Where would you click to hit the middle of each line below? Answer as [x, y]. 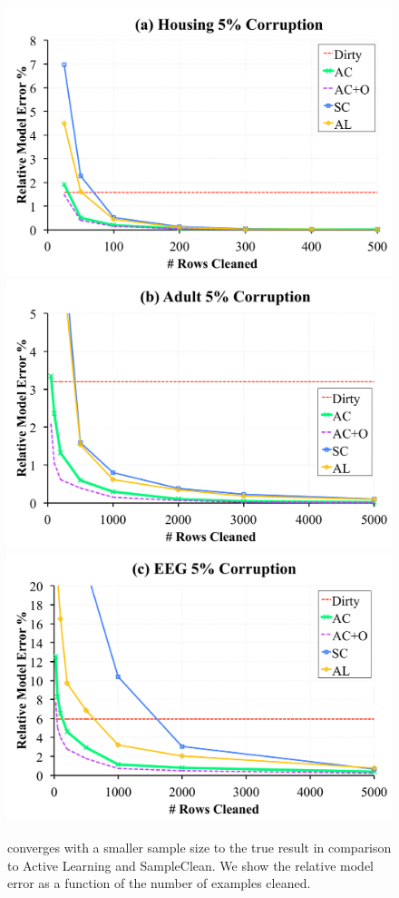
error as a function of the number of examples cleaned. [159, 883]
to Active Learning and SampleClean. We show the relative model [190, 865]
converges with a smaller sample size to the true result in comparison [199, 847]
